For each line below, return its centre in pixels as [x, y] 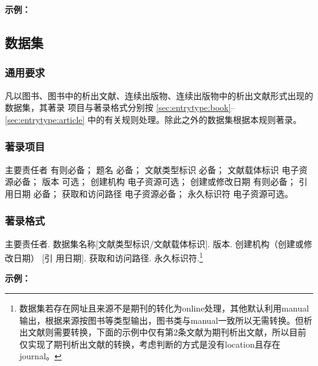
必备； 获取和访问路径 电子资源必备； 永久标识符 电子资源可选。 [163, 193]
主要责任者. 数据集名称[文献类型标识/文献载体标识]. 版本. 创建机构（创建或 [154, 243]
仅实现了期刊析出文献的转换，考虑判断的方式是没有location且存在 [150, 344]
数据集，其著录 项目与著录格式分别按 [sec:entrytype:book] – [120, 107]
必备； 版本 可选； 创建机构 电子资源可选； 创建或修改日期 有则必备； [154, 181]
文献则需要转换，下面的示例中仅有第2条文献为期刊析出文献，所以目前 [167, 332]
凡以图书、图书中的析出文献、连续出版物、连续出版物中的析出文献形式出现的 [159, 95]
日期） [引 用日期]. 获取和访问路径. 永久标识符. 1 [108, 257]
